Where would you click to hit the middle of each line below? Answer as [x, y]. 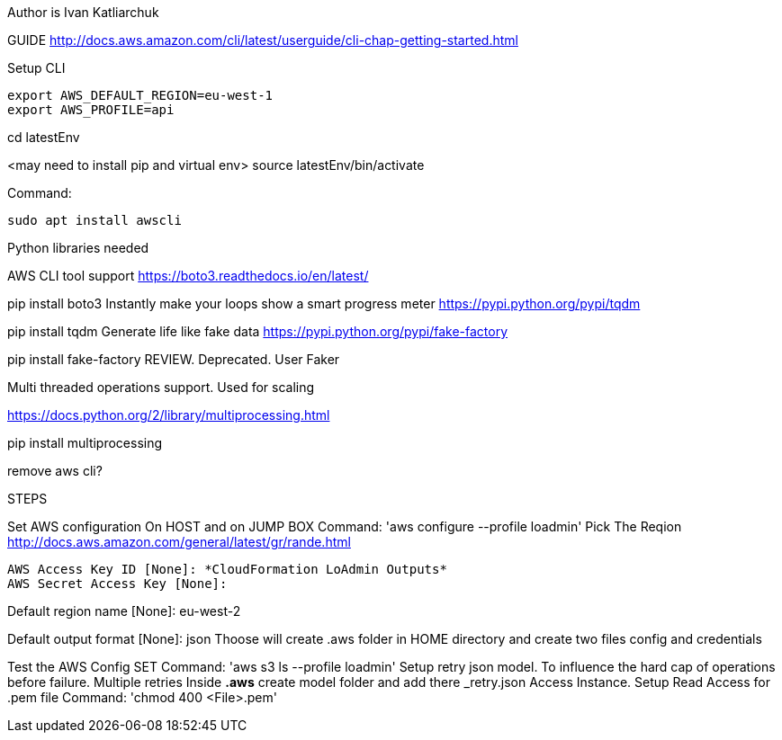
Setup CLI [36, 68]
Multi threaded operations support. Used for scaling [161, 387]
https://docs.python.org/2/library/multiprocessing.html [169, 415]
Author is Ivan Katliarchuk [83, 12]
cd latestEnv [44, 137]
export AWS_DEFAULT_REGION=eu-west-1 [140, 95]
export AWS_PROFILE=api [91, 110]
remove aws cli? [55, 471]
